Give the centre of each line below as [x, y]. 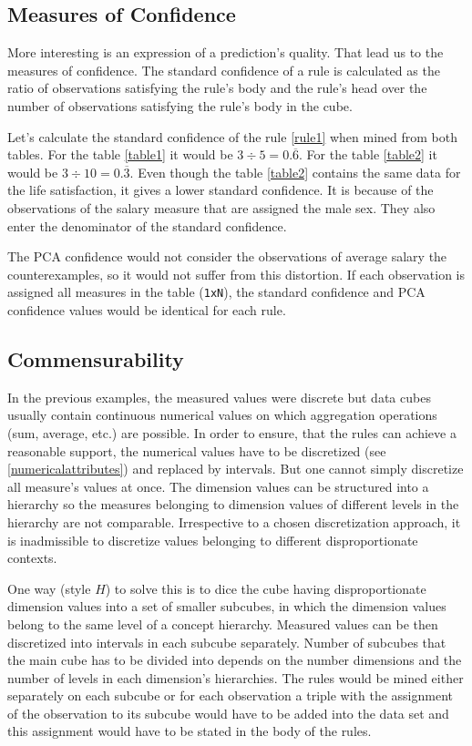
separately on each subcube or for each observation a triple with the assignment [231, 695]
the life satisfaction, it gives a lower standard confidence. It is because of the [221, 190]
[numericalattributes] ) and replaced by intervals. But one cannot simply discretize [236, 469]
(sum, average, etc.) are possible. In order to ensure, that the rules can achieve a [232, 432]
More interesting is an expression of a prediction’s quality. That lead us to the [226, 52]
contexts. [32, 558]
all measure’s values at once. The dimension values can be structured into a [218, 486]
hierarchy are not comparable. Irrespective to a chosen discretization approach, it [234, 521]
